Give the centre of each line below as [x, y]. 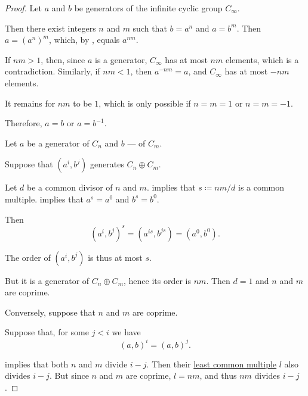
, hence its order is [158, 280]
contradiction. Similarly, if [53, 71]
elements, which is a [262, 59]
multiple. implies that [44, 199]
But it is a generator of [47, 280]
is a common [261, 187]
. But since [69, 375]
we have [126, 332]
